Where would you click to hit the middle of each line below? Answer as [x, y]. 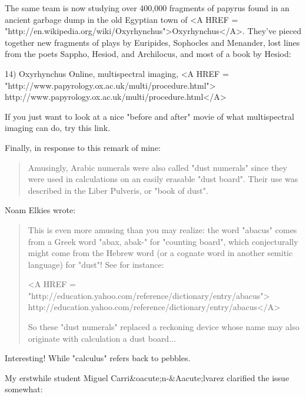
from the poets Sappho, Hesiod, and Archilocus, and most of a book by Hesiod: [148, 54]
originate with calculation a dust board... [102, 338]
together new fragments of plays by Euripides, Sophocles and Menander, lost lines [152, 42]
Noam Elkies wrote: [40, 210]
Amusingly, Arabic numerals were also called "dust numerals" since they [157, 167]
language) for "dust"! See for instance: [96, 264]
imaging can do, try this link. [58, 128]
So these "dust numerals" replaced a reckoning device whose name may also [164, 327]
